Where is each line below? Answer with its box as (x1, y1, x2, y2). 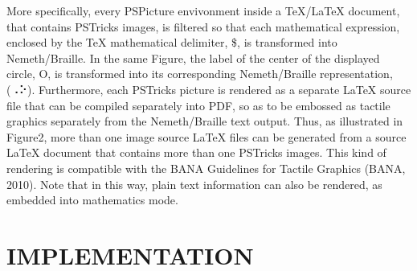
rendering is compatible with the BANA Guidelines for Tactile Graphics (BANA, (6, 159, 406, 176)
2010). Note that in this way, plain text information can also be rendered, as (6, 175, 382, 192)
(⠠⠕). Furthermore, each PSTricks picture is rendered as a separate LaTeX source (6, 80, 411, 97)
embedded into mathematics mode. (6, 191, 178, 208)
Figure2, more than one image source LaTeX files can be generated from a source (6, 128, 407, 145)
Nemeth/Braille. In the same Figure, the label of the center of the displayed (6, 49, 380, 66)
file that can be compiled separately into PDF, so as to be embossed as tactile (6, 96, 390, 113)
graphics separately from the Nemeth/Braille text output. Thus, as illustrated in (6, 113, 403, 129)
